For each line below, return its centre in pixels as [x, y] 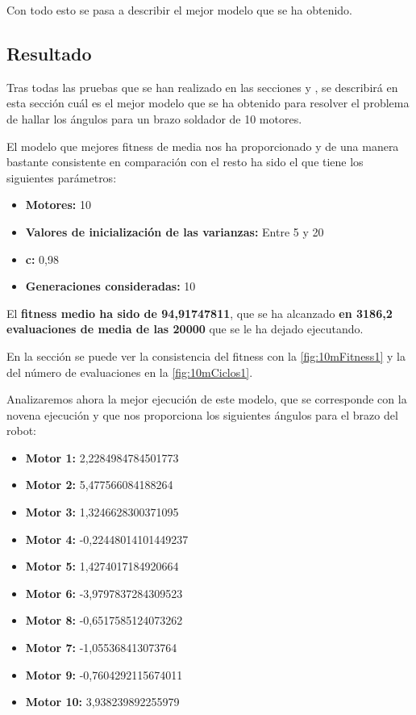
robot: [22, 431]
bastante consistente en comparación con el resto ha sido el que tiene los [185, 162]
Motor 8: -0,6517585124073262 [104, 620]
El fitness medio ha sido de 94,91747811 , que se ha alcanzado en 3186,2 [200, 313]
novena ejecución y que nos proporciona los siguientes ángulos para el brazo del [202, 414]
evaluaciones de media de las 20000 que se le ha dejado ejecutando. [185, 329]
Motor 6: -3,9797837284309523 [104, 593]
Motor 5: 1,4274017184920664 [102, 566]
